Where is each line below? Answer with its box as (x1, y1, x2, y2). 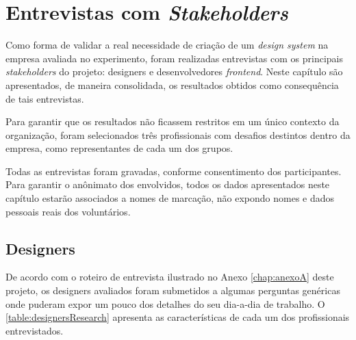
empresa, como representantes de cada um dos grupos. (5, 141, 233, 155)
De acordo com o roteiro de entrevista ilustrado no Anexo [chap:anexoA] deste (5, 270, 334, 284)
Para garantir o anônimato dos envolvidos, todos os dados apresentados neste (5, 177, 330, 192)
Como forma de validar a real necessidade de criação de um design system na (5, 38, 329, 52)
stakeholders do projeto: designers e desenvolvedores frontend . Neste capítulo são (5, 64, 343, 79)
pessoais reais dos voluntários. (5, 204, 131, 218)
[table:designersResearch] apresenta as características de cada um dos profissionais (5, 310, 350, 324)
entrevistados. (5, 323, 64, 337)
